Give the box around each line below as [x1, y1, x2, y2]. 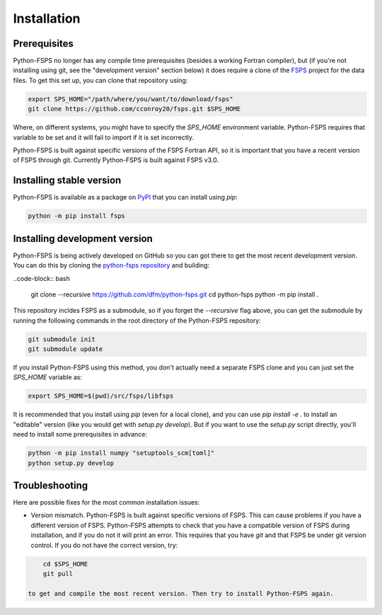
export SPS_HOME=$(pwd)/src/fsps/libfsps [28, 392, 174, 400]
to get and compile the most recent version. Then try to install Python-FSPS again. [28, 590, 334, 597]
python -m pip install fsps [28, 212, 125, 220]
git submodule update [28, 345, 103, 353]
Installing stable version [13, 174, 122, 187]
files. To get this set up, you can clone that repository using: [13, 76, 188, 84]
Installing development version [13, 232, 154, 244]
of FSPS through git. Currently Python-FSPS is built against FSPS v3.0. [13, 156, 219, 164]
